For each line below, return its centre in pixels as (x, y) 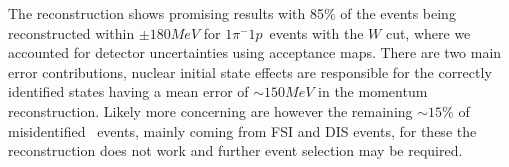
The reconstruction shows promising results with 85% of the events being (232, 13)
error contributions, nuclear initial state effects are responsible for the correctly (250, 71)
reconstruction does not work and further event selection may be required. (235, 150)
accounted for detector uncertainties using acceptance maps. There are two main (255, 52)
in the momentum (373, 91)
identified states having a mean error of (128, 91)
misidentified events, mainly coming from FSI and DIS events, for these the (242, 130)
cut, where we (428, 32)
